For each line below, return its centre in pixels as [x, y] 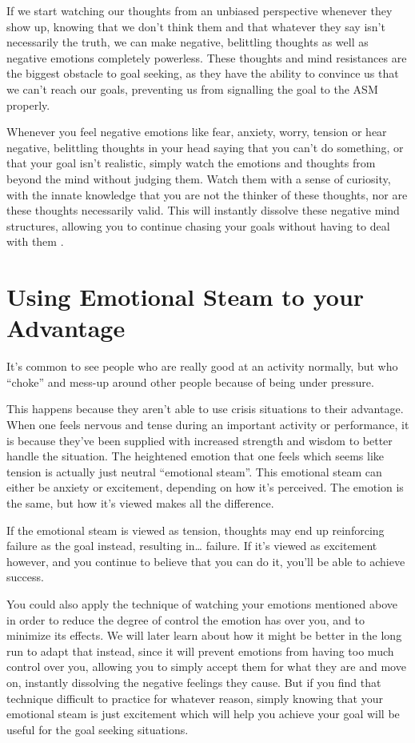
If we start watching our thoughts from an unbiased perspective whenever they [200, 10]
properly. [28, 104]
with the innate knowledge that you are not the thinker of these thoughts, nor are [207, 194]
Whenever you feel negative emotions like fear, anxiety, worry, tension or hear [197, 132]
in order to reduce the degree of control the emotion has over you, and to [186, 619]
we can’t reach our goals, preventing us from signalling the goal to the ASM [192, 88]
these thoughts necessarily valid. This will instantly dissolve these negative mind [203, 210]
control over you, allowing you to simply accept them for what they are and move [206, 667]
